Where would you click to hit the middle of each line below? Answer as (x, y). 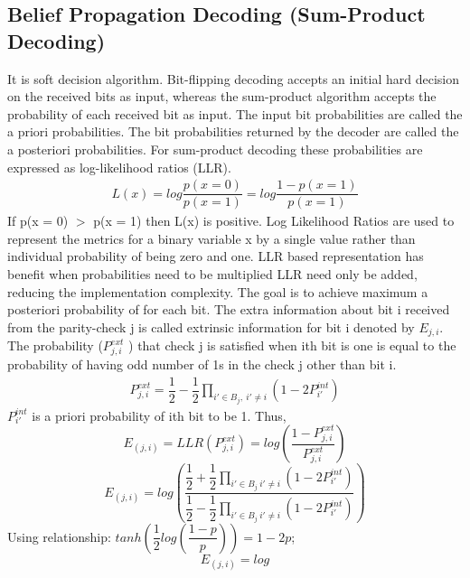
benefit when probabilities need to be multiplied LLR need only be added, (212, 274)
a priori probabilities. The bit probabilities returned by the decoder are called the (233, 131)
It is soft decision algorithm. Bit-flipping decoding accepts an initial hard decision (234, 78)
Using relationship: (59, 536)
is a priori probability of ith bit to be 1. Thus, (159, 415)
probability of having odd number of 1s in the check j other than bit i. (202, 364)
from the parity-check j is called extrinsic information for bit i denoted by (211, 326)
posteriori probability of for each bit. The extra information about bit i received (229, 309)
